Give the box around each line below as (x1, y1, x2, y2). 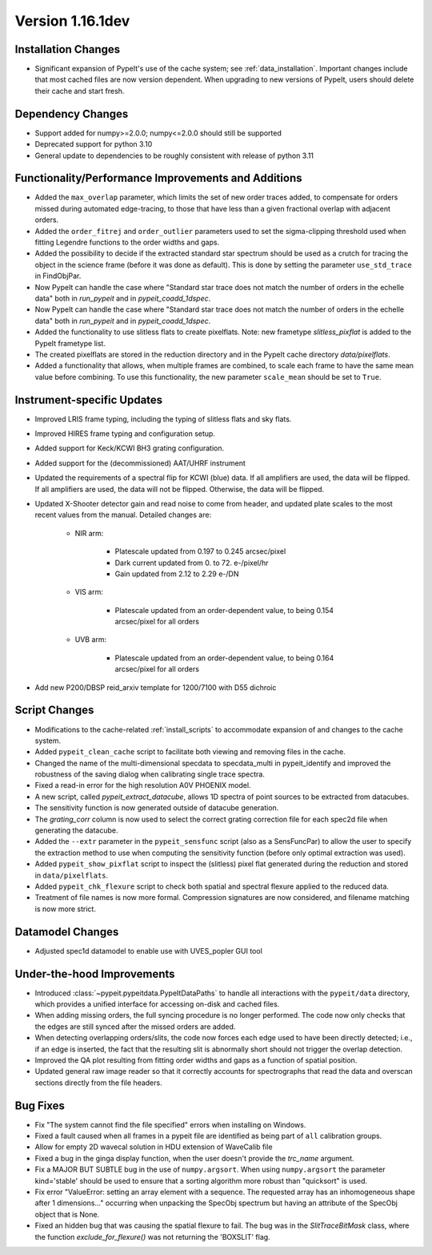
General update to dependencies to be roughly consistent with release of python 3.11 (34, 151, 314, 160)
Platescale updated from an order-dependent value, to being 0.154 (114, 605, 334, 615)
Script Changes (14, 704, 94, 717)
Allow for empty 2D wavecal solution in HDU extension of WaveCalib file (34, 1142, 273, 1152)
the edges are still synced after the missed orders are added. (34, 1022, 236, 1031)
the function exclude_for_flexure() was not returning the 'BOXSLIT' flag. (34, 1232, 271, 1241)
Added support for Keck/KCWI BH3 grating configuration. (34, 443, 224, 453)
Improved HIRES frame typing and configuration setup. (34, 429, 216, 438)
